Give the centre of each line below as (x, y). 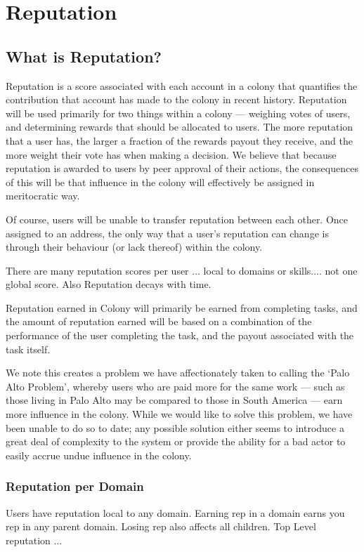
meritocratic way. (43, 196)
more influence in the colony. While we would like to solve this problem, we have (179, 414)
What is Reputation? (84, 56)
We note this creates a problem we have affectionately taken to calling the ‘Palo (178, 373)
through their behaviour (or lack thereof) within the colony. (134, 247)
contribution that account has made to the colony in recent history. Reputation (176, 99)
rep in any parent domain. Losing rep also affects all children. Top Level (161, 526)
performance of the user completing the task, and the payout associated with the (180, 335)
